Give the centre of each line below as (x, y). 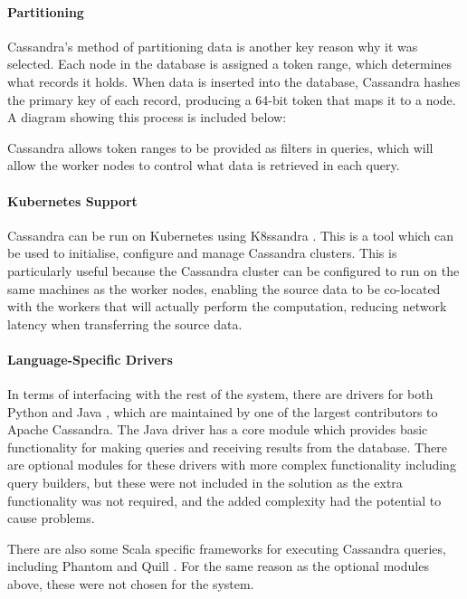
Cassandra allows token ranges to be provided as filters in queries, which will (220, 147)
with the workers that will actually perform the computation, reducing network (227, 306)
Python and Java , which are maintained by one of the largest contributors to (223, 411)
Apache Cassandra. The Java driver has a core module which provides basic (218, 429)
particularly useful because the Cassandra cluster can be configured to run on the (233, 270)
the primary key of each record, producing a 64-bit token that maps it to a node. (232, 99)
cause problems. (51, 518)
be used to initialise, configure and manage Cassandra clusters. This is (202, 253)
